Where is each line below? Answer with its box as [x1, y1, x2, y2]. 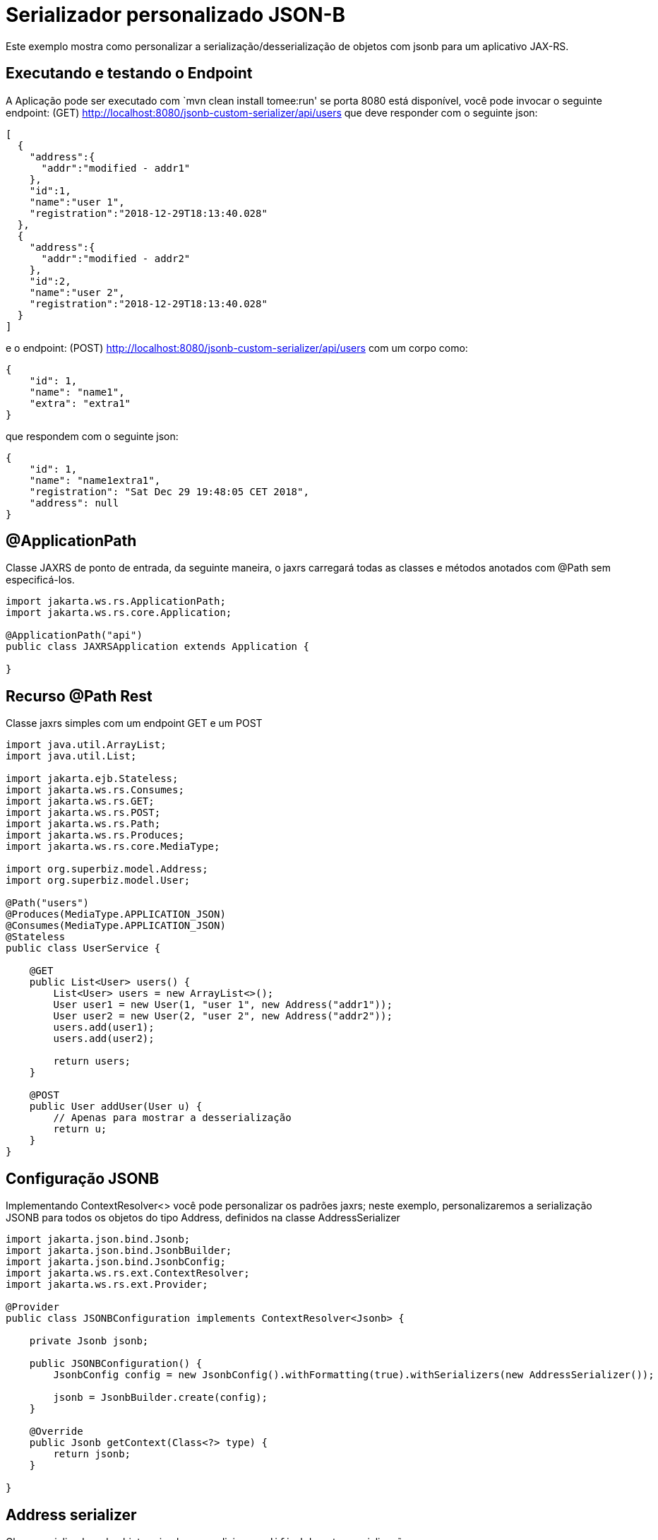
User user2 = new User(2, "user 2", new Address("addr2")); [53, 1010, 393, 1022]
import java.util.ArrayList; [6, 739, 167, 751]
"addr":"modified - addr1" [41, 162, 191, 174]
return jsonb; [53, 1448, 131, 1460]
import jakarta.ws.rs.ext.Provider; [6, 1279, 208, 1291]
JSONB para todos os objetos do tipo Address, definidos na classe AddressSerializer [6, 1212, 400, 1224]
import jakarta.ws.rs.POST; [6, 807, 161, 819]
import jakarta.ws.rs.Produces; [6, 829, 184, 841]
